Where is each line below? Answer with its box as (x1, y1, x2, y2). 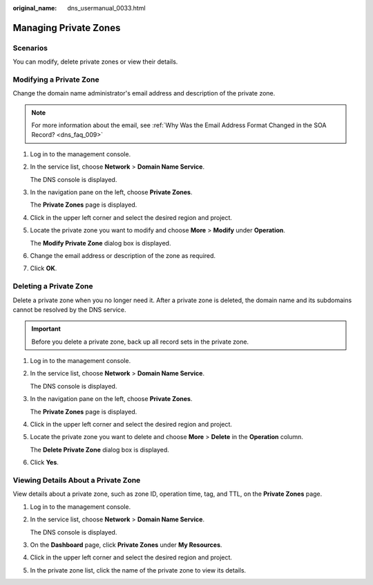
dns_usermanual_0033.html (67, 4, 146, 12)
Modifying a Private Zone (12, 75, 99, 84)
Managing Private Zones (12, 21, 121, 34)
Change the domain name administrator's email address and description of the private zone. (12, 89, 276, 98)
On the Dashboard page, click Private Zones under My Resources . (30, 540, 222, 549)
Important (31, 325, 61, 333)
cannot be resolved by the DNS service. (12, 305, 126, 314)
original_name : (12, 4, 57, 12)
